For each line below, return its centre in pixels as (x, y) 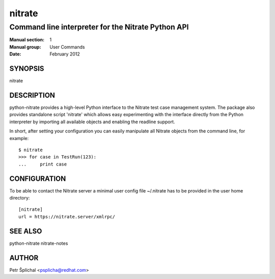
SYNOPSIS (27, 68)
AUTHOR (24, 258)
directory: (20, 198)
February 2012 (65, 54)
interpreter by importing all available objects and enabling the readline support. (92, 122)
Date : (15, 54)
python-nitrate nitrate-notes (39, 243)
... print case (43, 164)
